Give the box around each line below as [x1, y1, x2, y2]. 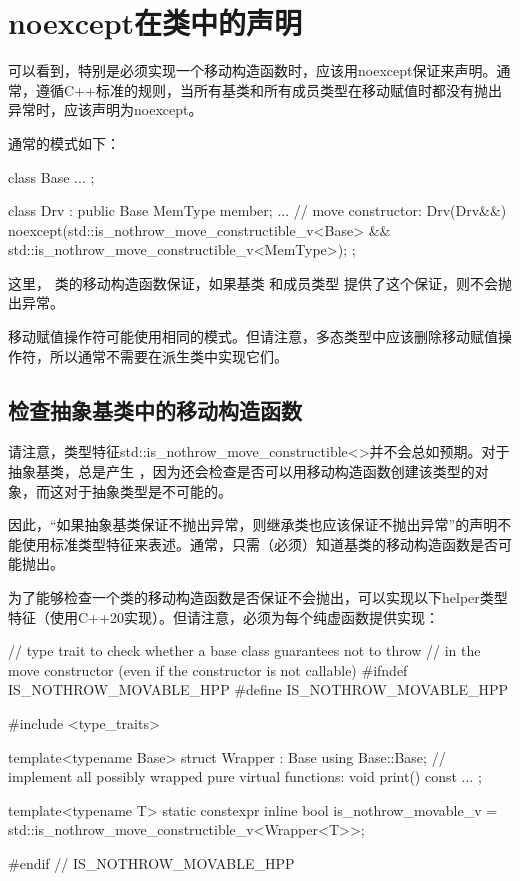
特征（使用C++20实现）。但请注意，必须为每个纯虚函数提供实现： [8, 606, 439, 627]
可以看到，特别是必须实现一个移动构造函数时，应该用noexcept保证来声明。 [8, 60, 497, 81]
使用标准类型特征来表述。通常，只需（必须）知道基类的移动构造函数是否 [21, 533, 498, 554]
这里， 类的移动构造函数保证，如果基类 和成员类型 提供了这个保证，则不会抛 [8, 272, 512, 293]
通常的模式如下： [8, 132, 120, 153]
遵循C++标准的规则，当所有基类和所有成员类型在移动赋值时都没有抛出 [35, 79, 502, 100]
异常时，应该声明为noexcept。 [8, 99, 203, 120]
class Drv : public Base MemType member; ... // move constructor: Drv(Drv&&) [8, 200, 507, 221]
